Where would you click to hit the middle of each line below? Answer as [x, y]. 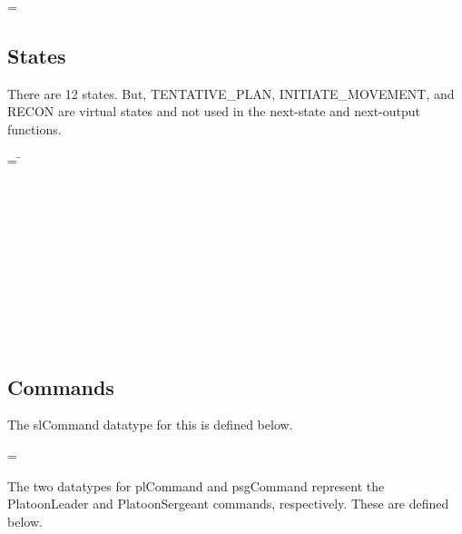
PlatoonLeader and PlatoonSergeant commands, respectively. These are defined [228, 504]
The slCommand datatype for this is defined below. [150, 425]
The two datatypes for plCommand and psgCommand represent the [196, 485]
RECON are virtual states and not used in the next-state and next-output [214, 111]
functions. [34, 129]
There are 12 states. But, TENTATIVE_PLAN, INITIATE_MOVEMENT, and [231, 93]
